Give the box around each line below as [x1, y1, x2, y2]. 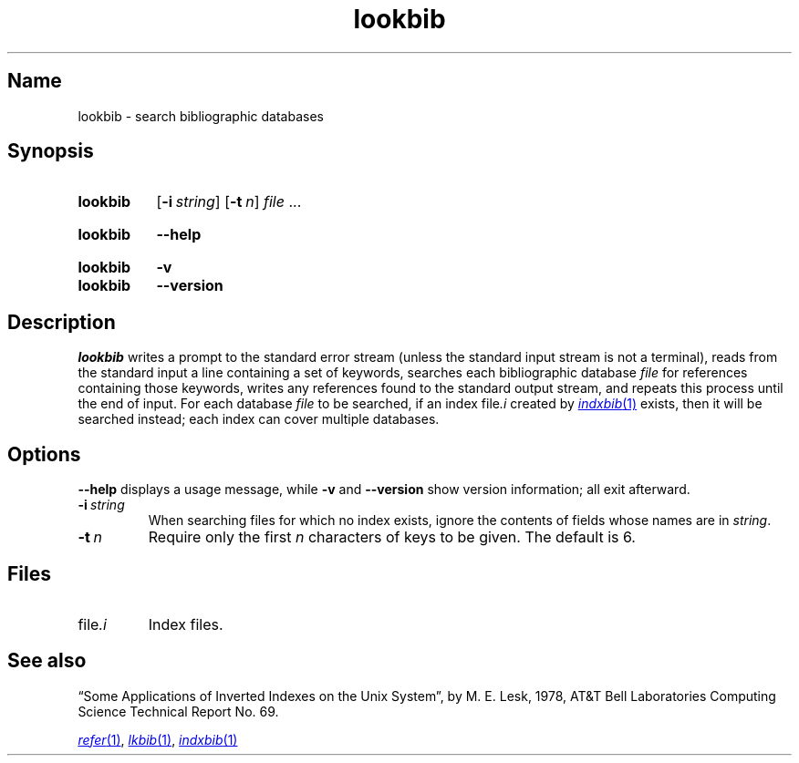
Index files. [148, 614, 223, 634]
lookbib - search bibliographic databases [78, 108, 324, 124]
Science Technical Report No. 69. [78, 703, 279, 719]
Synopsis [7, 139, 94, 163]
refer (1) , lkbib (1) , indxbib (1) [78, 731, 238, 748]
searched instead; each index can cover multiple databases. [78, 411, 440, 428]
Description [7, 310, 116, 334]
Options [7, 442, 81, 466]
